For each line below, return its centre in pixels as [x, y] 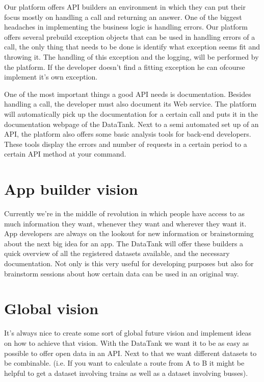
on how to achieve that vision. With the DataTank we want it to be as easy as [127, 342]
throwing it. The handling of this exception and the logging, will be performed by [131, 56]
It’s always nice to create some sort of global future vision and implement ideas [128, 333]
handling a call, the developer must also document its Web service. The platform [130, 104]
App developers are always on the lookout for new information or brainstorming [129, 233]
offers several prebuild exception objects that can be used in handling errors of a [130, 36]
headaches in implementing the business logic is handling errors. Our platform [126, 27]
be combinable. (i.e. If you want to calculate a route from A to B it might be [124, 363]
